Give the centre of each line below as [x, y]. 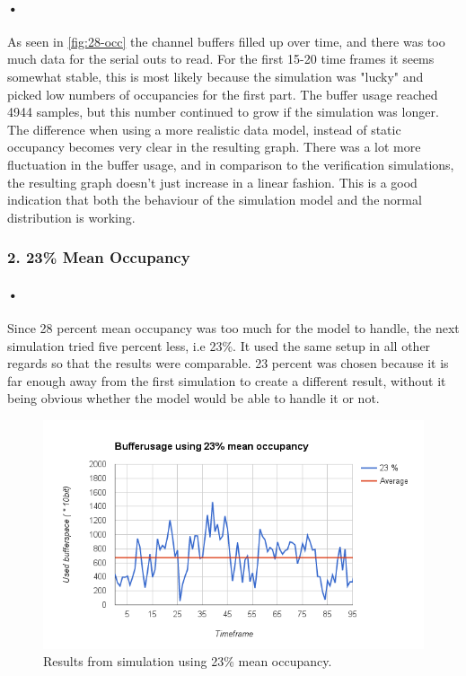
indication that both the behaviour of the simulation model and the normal [215, 200]
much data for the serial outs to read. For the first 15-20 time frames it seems [221, 59]
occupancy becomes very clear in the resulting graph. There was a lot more [214, 147]
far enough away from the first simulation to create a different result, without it [227, 380]
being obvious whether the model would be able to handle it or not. [193, 398]
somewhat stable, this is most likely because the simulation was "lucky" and [215, 76]
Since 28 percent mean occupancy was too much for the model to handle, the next [233, 327]
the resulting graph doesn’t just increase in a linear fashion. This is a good [212, 182]
